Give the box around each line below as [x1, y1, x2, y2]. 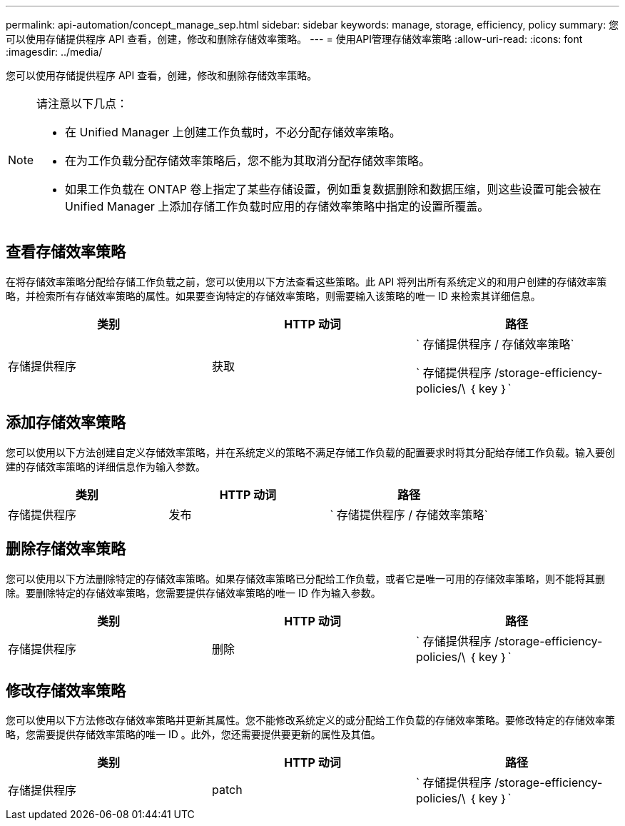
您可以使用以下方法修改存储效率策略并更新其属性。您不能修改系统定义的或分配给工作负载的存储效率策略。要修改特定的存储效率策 [6, 714, 615, 727]
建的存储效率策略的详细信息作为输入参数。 [6, 460, 205, 473]
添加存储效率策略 [6, 413, 126, 432]
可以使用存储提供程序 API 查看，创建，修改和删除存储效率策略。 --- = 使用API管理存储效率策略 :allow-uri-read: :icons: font [6, 33, 583, 45]
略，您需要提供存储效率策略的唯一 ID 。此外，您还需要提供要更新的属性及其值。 [6, 728, 381, 741]
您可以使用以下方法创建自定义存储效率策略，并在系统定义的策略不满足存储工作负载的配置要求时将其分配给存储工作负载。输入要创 [6, 445, 615, 458]
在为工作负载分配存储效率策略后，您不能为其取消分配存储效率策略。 [65, 153, 431, 168]
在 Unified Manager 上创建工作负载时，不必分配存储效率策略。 [65, 125, 401, 139]
